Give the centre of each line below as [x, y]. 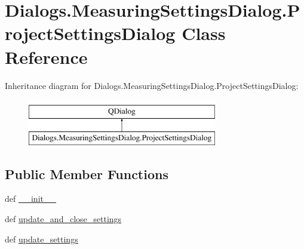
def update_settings [42, 239]
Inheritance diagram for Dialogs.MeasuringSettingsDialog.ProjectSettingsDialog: [152, 85]
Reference [46, 56]
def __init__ [30, 199]
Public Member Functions [87, 173]
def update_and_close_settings [63, 219]
